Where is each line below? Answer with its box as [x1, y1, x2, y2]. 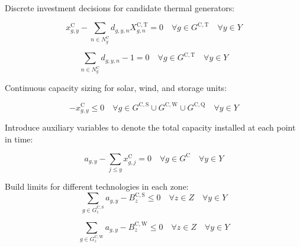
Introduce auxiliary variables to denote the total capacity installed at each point [5, 121, 296, 134]
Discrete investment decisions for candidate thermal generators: [5, 2, 235, 14]
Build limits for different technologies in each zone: [5, 180, 189, 193]
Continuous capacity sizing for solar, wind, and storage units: [5, 82, 227, 94]
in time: [5, 132, 33, 145]
